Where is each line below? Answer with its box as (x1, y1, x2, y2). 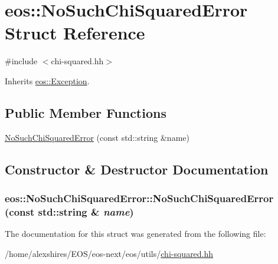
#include (5, 55, 38, 67)
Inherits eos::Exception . (5, 74, 90, 87)
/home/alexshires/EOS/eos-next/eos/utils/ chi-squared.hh (5, 247, 214, 259)
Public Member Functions (5, 103, 166, 121)
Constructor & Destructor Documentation (5, 160, 269, 178)
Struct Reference (5, 21, 145, 45)
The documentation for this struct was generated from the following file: (5, 227, 266, 240)
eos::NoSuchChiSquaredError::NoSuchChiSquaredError (5, 191, 274, 205)
